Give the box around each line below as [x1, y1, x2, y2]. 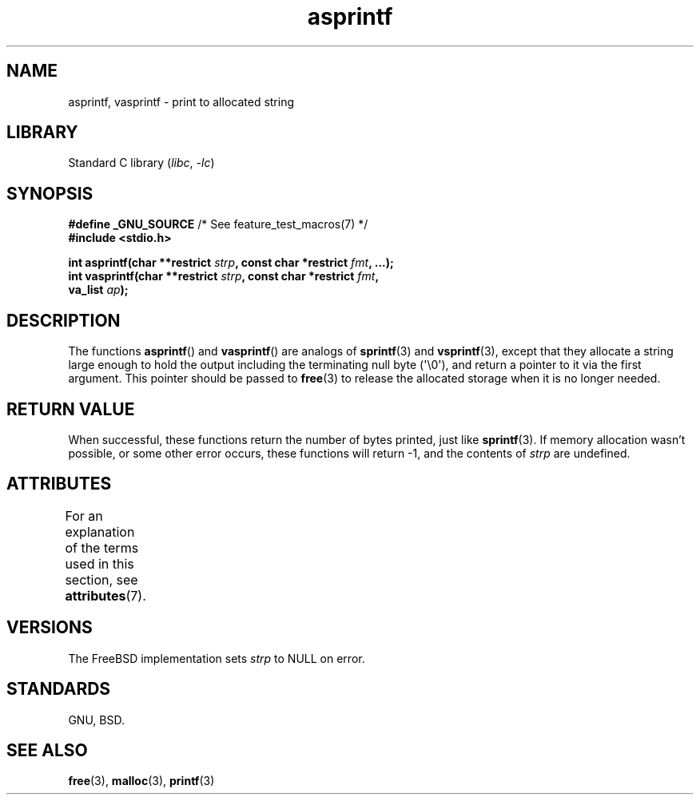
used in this [65, 555, 134, 572]
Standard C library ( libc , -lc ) [68, 156, 215, 170]
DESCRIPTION [6, 310, 121, 331]
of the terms [65, 539, 139, 556]
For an [65, 507, 103, 524]
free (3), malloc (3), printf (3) [68, 774, 215, 788]
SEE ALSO [6, 740, 88, 760]
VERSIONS [6, 617, 93, 638]
